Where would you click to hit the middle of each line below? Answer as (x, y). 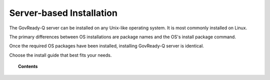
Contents (28, 67)
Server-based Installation (63, 13)
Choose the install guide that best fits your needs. (60, 55)
